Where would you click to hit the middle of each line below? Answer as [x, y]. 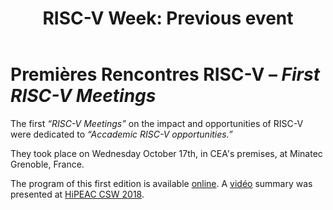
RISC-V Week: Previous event [168, 18]
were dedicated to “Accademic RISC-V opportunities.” [121, 134]
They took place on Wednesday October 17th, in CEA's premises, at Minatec [166, 153]
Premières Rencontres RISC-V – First [165, 74]
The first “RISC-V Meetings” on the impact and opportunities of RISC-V [157, 123]
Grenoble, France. [47, 164]
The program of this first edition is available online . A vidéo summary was [161, 183]
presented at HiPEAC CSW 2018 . [77, 194]
